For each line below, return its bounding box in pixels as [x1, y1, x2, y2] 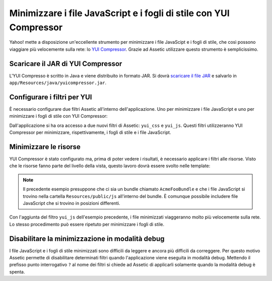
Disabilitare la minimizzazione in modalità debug [9, 234, 165, 243]
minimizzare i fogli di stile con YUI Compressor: [9, 113, 108, 119]
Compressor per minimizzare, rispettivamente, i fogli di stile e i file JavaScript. [9, 129, 171, 135]
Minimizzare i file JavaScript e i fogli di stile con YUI [9, 8, 230, 19]
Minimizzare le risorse [9, 143, 81, 151]
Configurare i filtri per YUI [9, 93, 92, 101]
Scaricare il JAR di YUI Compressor [9, 59, 122, 68]
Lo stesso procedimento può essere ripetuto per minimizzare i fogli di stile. [9, 221, 165, 227]
